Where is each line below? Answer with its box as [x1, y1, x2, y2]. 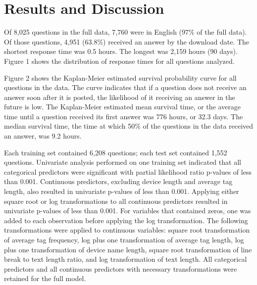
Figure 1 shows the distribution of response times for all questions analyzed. [4, 55, 235, 66]
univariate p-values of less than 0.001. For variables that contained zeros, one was [4, 205, 251, 216]
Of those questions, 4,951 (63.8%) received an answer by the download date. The [4, 36, 250, 47]
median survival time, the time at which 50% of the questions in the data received [4, 121, 254, 131]
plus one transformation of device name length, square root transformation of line [4, 244, 252, 254]
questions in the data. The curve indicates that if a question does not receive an [4, 82, 247, 93]
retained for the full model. [4, 273, 86, 284]
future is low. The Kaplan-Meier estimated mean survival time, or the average [4, 101, 241, 112]
